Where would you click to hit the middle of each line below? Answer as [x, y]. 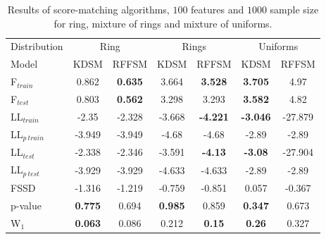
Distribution [37, 46]
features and [218, 9]
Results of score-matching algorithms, [88, 9]
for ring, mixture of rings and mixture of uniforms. [163, 23]
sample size [294, 9]
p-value [26, 205]
